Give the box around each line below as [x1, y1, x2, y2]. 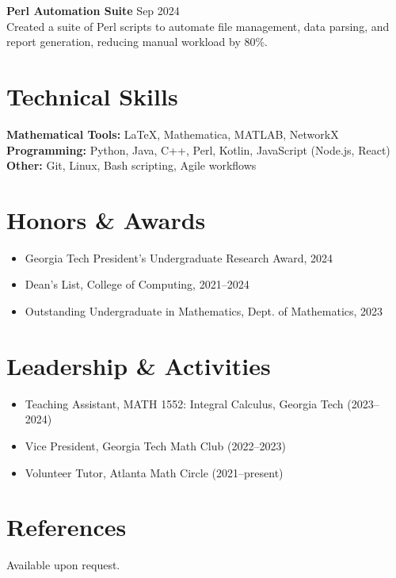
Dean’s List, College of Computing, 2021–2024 [25, 276, 249, 293]
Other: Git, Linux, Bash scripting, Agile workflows [6, 157, 257, 174]
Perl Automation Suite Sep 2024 [6, 2, 180, 18]
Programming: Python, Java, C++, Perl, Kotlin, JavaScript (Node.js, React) [6, 141, 390, 158]
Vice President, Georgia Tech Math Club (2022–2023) [25, 437, 286, 454]
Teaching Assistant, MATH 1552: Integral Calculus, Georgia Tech [25, 395, 344, 411]
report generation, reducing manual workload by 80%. [6, 33, 268, 50]
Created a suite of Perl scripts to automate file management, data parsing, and [6, 17, 390, 34]
